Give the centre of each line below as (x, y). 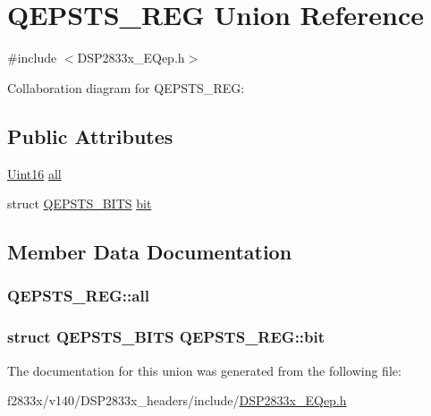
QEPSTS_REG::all (78, 296)
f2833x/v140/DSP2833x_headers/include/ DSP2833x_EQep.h (177, 400)
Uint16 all (34, 173)
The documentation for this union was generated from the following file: (204, 370)
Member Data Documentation (150, 252)
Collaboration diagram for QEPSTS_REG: (126, 87)
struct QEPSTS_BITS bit (80, 204)
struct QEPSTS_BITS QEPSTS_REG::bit (166, 337)
